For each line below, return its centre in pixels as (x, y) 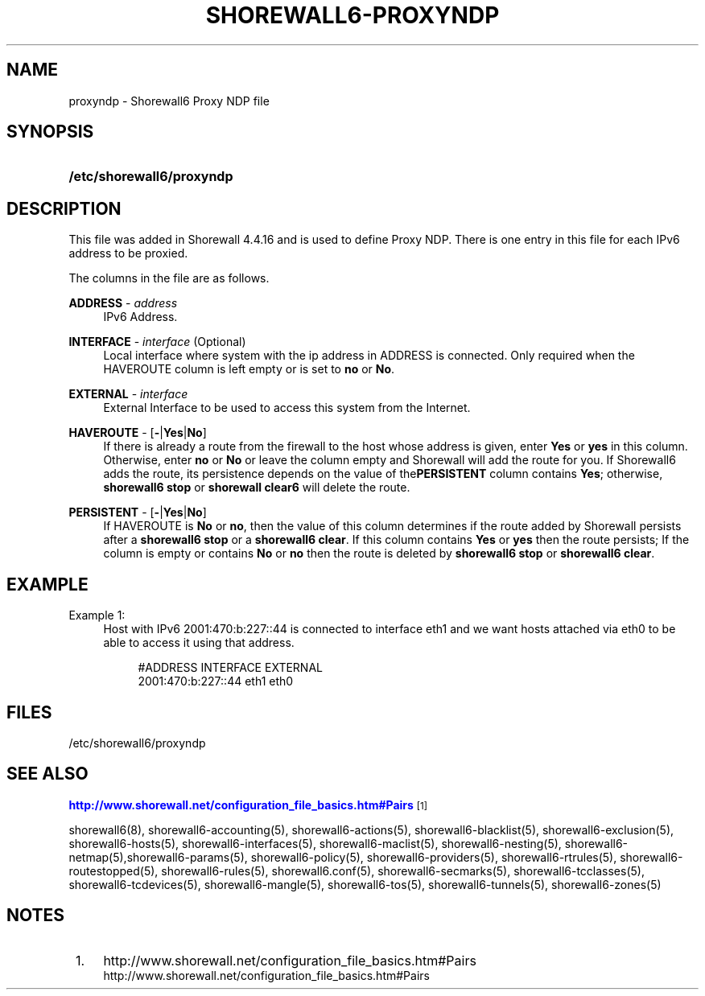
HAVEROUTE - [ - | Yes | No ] (138, 433)
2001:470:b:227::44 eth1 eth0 (216, 681)
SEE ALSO (47, 774)
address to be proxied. (128, 253)
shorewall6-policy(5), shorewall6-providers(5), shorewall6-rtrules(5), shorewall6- (467, 857)
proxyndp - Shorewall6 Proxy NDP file (169, 101)
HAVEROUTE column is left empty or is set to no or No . (249, 369)
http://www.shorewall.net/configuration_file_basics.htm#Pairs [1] (248, 805)
